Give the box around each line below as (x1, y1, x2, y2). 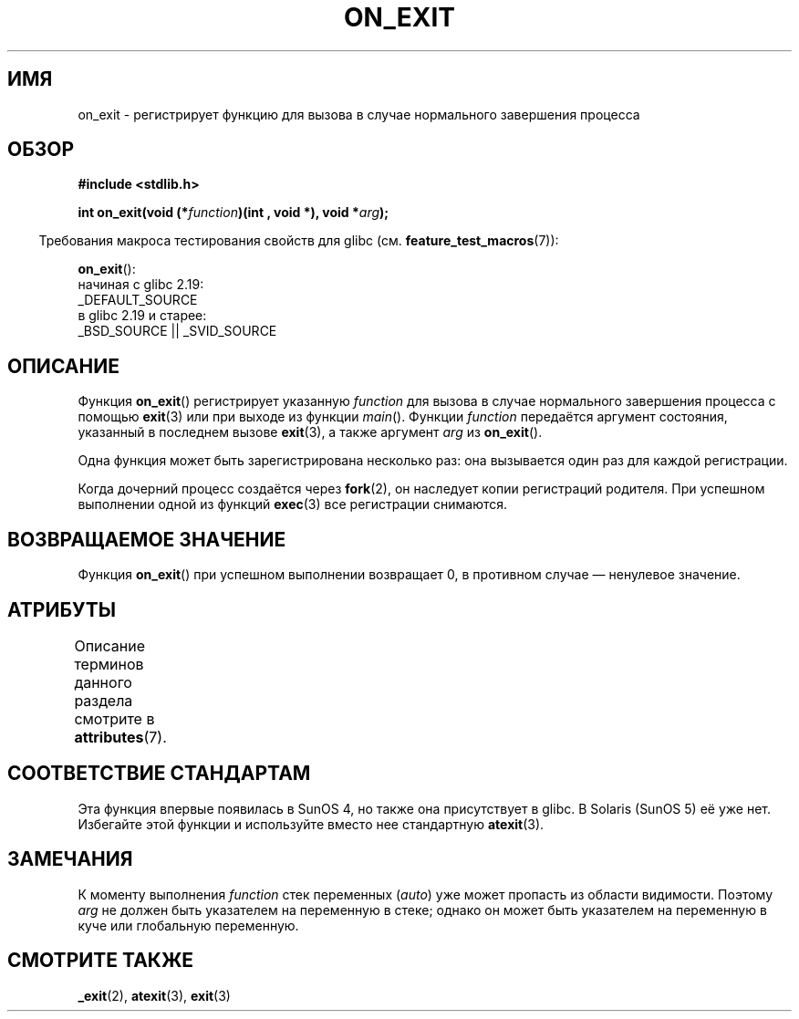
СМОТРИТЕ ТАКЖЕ (7, 949, 194, 972)
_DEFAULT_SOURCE (78, 292, 198, 308)
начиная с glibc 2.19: (78, 276, 204, 293)
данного (74, 672, 132, 691)
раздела (74, 691, 133, 710)
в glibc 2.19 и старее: (78, 307, 207, 324)
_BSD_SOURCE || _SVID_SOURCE (78, 323, 277, 339)
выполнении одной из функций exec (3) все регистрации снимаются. (78, 496, 508, 513)
